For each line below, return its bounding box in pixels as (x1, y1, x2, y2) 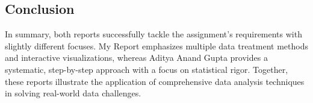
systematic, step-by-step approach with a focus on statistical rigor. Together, (5, 63, 288, 75)
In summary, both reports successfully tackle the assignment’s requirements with (5, 28, 302, 40)
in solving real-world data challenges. (5, 87, 141, 99)
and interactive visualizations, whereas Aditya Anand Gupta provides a (5, 51, 268, 64)
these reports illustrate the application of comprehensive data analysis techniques (5, 75, 305, 87)
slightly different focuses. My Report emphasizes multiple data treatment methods (5, 39, 308, 52)
